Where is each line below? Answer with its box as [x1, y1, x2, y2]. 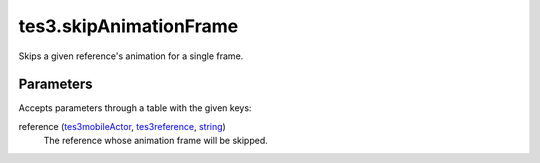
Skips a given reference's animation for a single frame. [18, 50, 244, 62]
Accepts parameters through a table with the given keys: [18, 102, 252, 114]
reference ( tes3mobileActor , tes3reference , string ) [18, 120, 227, 132]
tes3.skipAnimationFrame [18, 15, 239, 37]
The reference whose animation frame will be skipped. [43, 135, 269, 147]
